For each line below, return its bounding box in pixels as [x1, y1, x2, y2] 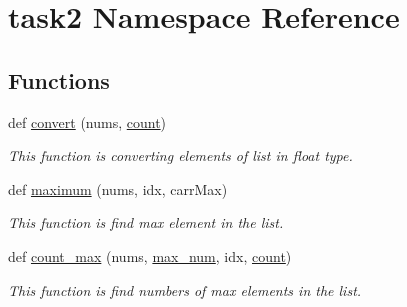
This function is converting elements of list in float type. [8, 145, 353, 166]
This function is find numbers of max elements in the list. [8, 279, 362, 300]
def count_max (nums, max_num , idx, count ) [8, 245, 292, 266]
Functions [8, 64, 110, 95]
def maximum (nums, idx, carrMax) [8, 178, 228, 199]
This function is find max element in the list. [8, 212, 284, 233]
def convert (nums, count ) [8, 111, 167, 132]
